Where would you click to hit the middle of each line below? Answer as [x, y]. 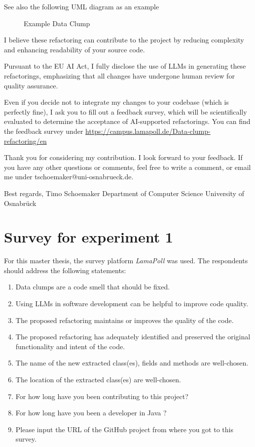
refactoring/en [25, 141]
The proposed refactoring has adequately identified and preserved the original [133, 337]
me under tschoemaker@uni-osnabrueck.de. [69, 177]
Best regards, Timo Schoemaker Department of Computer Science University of [124, 193]
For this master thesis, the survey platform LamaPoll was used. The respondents [126, 261]
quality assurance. [31, 85]
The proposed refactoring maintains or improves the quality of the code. [125, 320]
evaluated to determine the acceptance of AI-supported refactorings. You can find [127, 121]
